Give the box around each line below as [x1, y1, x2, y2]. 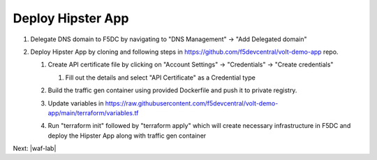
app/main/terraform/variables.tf [47, 108, 139, 117]
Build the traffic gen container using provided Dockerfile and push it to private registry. [47, 86, 297, 94]
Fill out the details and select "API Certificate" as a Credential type [65, 73, 256, 82]
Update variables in [47, 99, 104, 108]
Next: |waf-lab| [13, 144, 57, 153]
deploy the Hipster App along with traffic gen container [47, 131, 207, 140]
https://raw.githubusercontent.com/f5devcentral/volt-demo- [105, 99, 279, 108]
